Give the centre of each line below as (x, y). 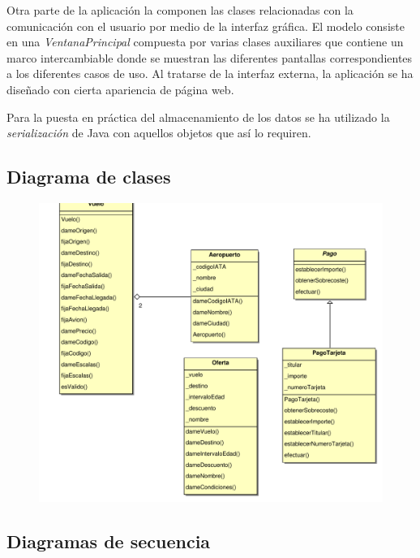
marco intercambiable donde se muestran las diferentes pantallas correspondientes (210, 57)
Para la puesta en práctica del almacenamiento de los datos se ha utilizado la (198, 117)
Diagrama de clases (89, 177)
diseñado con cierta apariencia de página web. (120, 89)
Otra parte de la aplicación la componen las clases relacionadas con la (180, 10)
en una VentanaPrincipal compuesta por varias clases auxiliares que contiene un (205, 42)
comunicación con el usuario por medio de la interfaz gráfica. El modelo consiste (206, 26)
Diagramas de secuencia (109, 541)
